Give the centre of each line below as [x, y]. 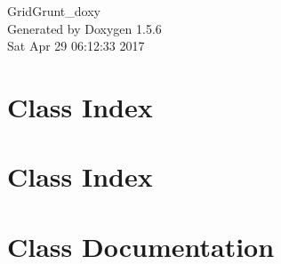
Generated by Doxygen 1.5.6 [84, 28]
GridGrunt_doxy [54, 11]
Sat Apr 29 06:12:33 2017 [76, 46]
